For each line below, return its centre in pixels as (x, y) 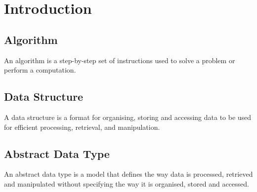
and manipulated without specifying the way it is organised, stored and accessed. (127, 183)
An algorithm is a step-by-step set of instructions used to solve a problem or (120, 60)
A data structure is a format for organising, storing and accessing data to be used (128, 117)
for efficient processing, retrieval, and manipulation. (82, 127)
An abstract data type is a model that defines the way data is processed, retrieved (128, 174)
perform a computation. (40, 70)
